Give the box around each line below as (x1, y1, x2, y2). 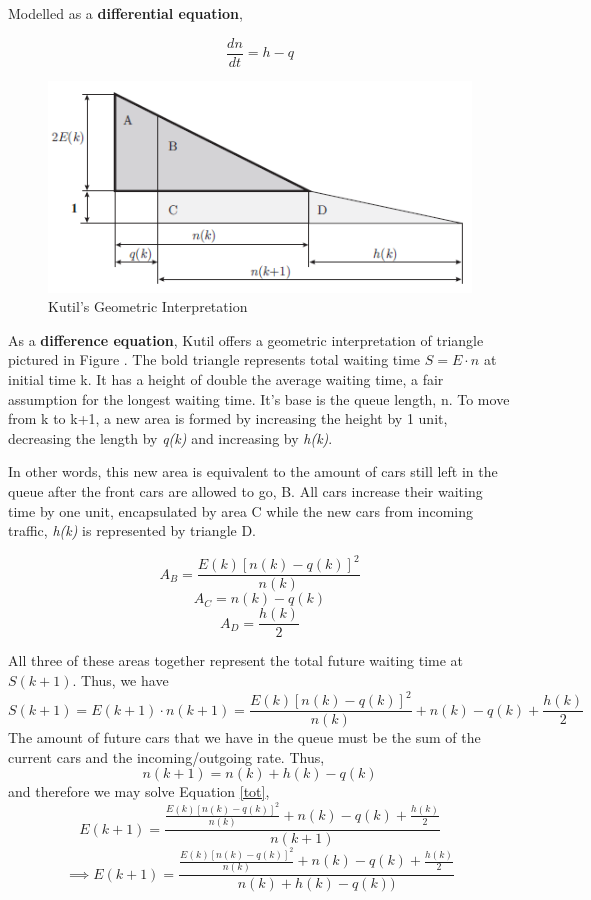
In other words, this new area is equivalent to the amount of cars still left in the (8, 461, 498, 482)
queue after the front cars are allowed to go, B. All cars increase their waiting (8, 481, 483, 501)
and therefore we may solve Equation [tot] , (8, 781, 270, 802)
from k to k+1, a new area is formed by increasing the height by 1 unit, (8, 408, 448, 429)
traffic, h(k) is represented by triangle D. (8, 520, 256, 541)
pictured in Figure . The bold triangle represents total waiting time (8, 349, 421, 370)
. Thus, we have (72, 670, 169, 690)
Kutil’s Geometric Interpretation (48, 296, 248, 317)
